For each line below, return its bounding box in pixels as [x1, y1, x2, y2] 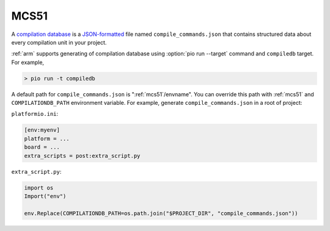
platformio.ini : [11, 110, 59, 118]
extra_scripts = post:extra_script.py [24, 152, 141, 159]
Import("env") [24, 193, 67, 199]
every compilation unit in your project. [11, 38, 107, 46]
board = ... [24, 144, 61, 151]
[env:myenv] [24, 127, 61, 133]
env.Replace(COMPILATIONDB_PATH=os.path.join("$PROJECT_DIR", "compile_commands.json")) [24, 210, 299, 216]
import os [24, 184, 54, 191]
